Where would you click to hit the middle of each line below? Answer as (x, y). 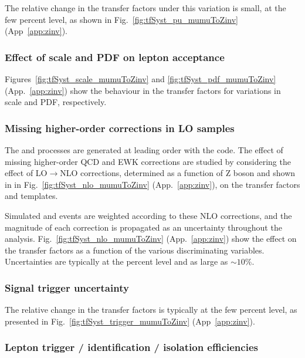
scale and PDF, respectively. (56, 102)
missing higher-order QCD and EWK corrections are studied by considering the (148, 161)
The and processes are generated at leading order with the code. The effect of (144, 150)
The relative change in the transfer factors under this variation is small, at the (145, 8)
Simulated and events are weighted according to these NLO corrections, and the (148, 215)
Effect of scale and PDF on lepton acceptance (115, 57)
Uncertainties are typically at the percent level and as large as (116, 261)
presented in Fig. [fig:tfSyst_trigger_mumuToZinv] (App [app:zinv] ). (130, 321)
